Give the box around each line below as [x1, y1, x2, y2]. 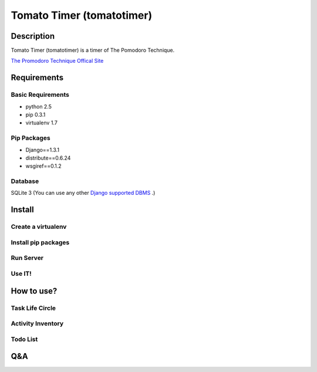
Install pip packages [11, 238, 70, 246]
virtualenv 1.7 [25, 119, 58, 126]
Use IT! [11, 269, 32, 278]
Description [11, 31, 55, 41]
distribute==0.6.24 [25, 154, 71, 161]
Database [11, 177, 39, 185]
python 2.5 [25, 103, 52, 110]
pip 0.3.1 [25, 111, 46, 118]
